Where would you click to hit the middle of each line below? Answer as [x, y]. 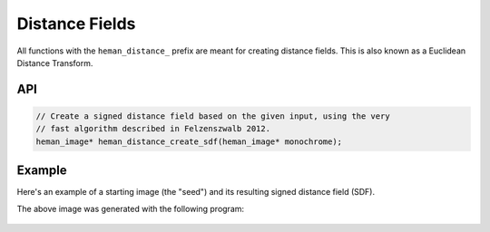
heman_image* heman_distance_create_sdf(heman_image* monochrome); [189, 141]
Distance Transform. [55, 63]
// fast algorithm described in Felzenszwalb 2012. [153, 129]
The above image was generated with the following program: [131, 208]
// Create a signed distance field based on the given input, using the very [213, 116]
